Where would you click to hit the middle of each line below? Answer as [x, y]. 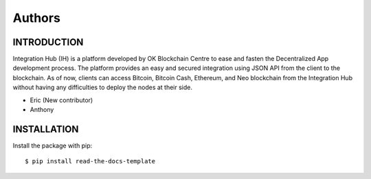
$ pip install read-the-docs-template [90, 162]
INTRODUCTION [48, 42]
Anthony [42, 110]
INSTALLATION [46, 129]
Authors [37, 18]
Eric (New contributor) [61, 100]
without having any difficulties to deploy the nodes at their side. [102, 87]
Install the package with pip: [53, 145]
